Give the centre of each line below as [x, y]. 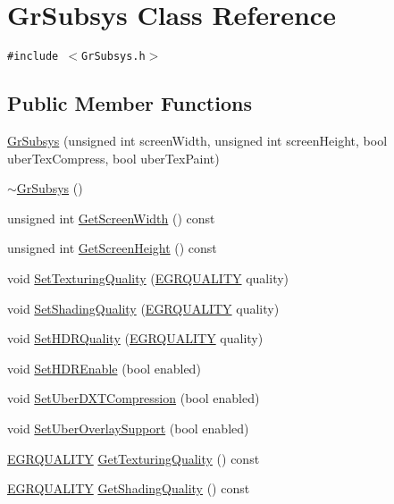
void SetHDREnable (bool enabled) [104, 368]
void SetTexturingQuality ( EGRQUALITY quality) [148, 277]
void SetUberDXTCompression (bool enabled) [134, 398]
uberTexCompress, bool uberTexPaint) [113, 158]
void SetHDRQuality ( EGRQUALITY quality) [135, 338]
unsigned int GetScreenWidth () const [111, 218]
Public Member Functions [130, 103]
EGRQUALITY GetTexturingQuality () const [134, 458]
